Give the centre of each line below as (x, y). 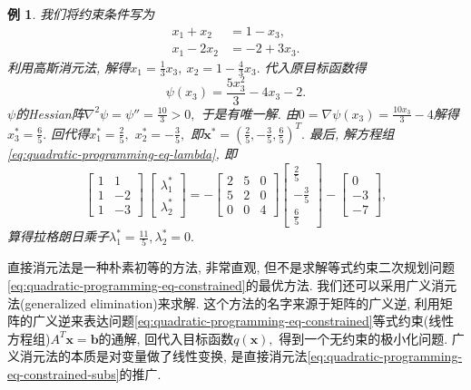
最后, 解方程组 (352, 133)
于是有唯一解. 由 (250, 113)
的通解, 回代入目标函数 (166, 338)
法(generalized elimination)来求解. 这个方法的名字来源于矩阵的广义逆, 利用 (224, 302)
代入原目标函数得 (315, 67)
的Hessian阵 (50, 113)
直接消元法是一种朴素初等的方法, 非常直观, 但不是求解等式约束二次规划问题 (231, 267)
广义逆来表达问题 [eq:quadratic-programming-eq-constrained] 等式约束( (231, 321)
